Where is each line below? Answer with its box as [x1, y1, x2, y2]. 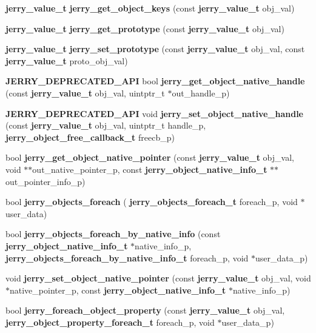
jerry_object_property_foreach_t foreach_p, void [5, 315, 215, 328]
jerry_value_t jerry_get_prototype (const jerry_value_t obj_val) [5, 22, 284, 35]
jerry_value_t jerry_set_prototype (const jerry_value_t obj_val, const [5, 42, 305, 55]
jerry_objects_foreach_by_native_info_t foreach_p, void [5, 251, 249, 264]
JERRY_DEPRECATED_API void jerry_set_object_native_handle [5, 107, 303, 119]
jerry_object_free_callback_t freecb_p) [5, 130, 175, 143]
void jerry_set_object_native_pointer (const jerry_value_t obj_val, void [5, 272, 311, 284]
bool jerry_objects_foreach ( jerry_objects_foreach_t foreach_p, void [5, 195, 298, 208]
